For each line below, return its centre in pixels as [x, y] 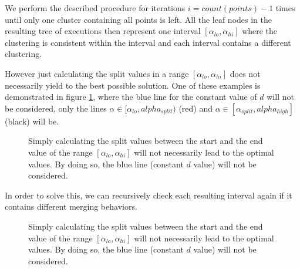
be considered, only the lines [56, 108]
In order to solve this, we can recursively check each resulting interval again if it [149, 195]
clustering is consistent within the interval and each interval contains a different [148, 42]
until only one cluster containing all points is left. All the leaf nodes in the [138, 19]
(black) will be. [32, 121]
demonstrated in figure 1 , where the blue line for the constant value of [131, 97]
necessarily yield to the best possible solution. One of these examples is [133, 85]
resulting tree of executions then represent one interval [103, 31]
